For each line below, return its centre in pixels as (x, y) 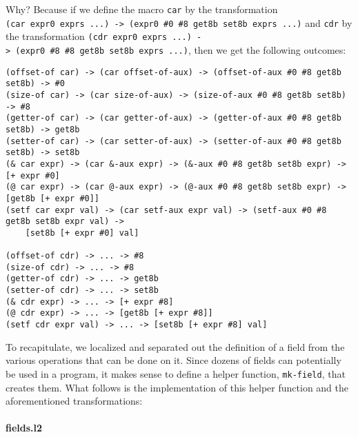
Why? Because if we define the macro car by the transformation (142, 9)
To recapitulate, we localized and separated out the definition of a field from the (175, 346)
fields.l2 (24, 428)
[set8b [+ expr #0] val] (82, 233)
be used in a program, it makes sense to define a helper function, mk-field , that (176, 373)
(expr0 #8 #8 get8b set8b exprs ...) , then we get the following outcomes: (181, 49)
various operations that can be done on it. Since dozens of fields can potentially (173, 360)
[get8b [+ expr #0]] (53, 198)
